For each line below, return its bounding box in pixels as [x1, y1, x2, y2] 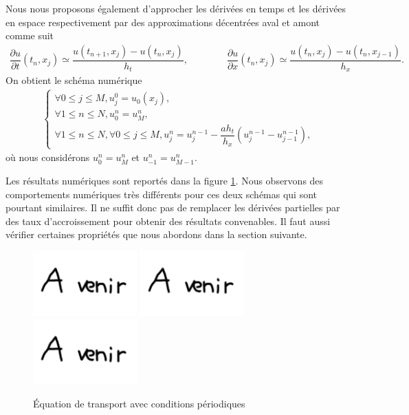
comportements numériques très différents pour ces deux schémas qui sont [5, 187, 318, 201]
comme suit [5, 28, 54, 43]
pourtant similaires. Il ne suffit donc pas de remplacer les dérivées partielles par [5, 200, 340, 215]
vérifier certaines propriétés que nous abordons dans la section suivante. [5, 227, 307, 242]
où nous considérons [5, 150, 90, 164]
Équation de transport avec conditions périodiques [33, 396, 245, 411]
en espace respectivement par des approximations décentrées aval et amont [5, 14, 320, 29]
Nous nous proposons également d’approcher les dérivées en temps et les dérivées [5, 1, 346, 15]
